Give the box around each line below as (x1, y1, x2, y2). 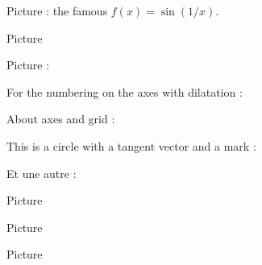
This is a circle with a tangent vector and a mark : (6, 137, 256, 154)
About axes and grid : (6, 110, 115, 127)
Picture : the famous (6, 2, 108, 19)
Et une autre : (6, 164, 77, 181)
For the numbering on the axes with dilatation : (6, 83, 243, 100)
